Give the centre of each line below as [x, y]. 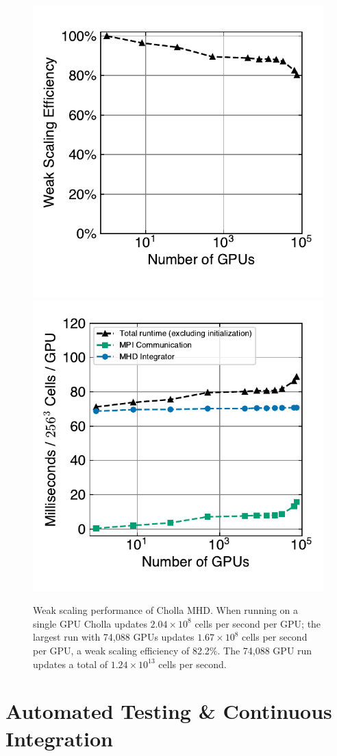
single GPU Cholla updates [90, 623]
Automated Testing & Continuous [169, 711]
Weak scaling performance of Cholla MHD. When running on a [165, 610]
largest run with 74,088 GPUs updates [114, 637]
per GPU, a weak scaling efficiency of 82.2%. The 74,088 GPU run [173, 650]
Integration [59, 738]
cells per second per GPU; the [258, 623]
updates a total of [70, 664]
